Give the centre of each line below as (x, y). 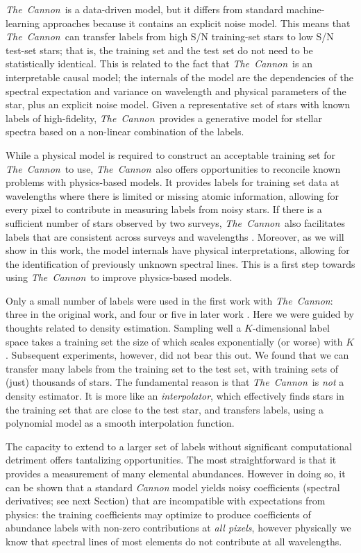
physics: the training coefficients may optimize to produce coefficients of (158, 514)
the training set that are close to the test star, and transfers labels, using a (165, 409)
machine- (305, 9)
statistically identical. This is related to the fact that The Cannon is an (159, 63)
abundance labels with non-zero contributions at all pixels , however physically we (178, 528)
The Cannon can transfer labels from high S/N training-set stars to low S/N (170, 36)
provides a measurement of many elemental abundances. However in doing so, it (176, 473)
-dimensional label (291, 328)
